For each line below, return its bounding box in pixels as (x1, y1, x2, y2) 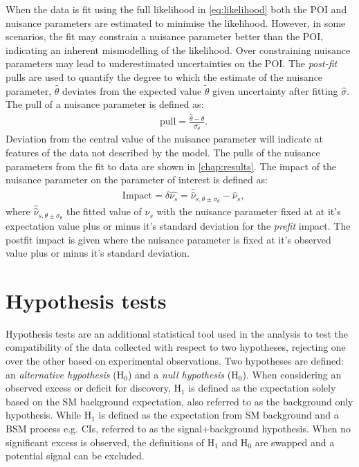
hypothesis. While (6, 408, 82, 422)
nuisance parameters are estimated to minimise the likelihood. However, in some (6, 15, 346, 30)
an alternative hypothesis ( (6, 367, 117, 381)
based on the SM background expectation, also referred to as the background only (6, 394, 353, 408)
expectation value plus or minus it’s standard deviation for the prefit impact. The (6, 218, 351, 232)
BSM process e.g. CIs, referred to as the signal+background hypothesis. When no (6, 421, 351, 435)
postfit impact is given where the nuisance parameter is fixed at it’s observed (6, 232, 331, 246)
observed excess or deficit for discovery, (6, 381, 171, 395)
